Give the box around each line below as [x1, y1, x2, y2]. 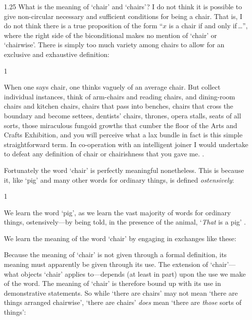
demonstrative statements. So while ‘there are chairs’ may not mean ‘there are [4, 287, 238, 298]
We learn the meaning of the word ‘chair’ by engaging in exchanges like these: [4, 233, 236, 243]
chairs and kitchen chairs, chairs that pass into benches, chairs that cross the [4, 101, 233, 111]
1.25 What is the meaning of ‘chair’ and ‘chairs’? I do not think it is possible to [4, 1, 242, 11]
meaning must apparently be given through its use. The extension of [4, 259, 208, 269]
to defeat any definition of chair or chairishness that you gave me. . [4, 149, 204, 159]
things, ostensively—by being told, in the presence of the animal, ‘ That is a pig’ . [4, 217, 246, 227]
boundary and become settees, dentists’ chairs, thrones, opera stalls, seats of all [4, 110, 241, 120]
